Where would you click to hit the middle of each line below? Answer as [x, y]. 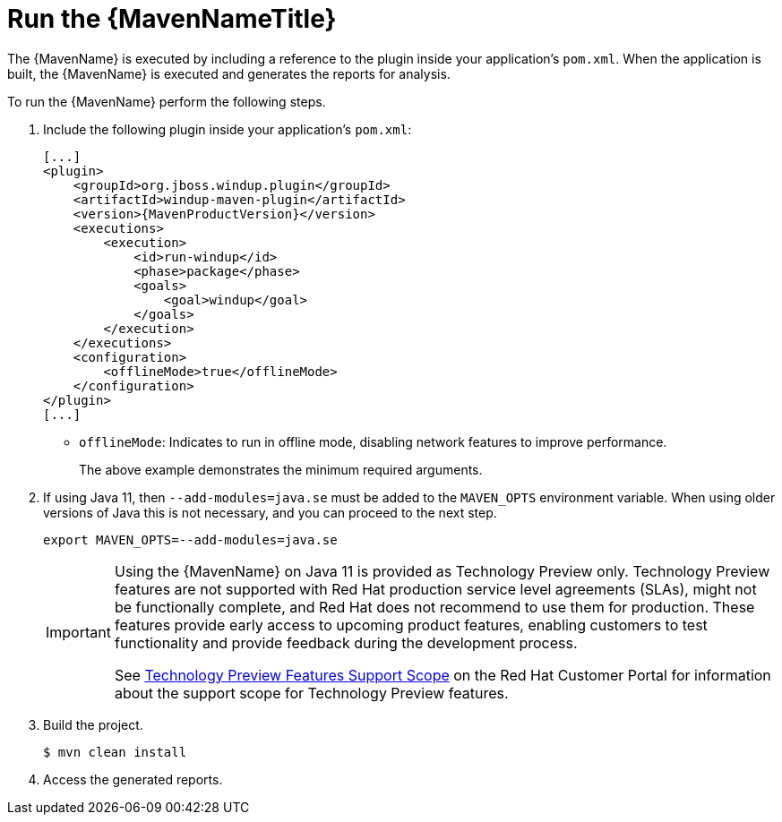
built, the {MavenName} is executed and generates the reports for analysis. [229, 73]
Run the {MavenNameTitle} [172, 19]
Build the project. [93, 724]
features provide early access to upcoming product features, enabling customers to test [411, 625]
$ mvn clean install [115, 752]
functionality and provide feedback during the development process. [346, 642]
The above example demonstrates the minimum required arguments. [281, 469]
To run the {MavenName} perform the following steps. [167, 101]
